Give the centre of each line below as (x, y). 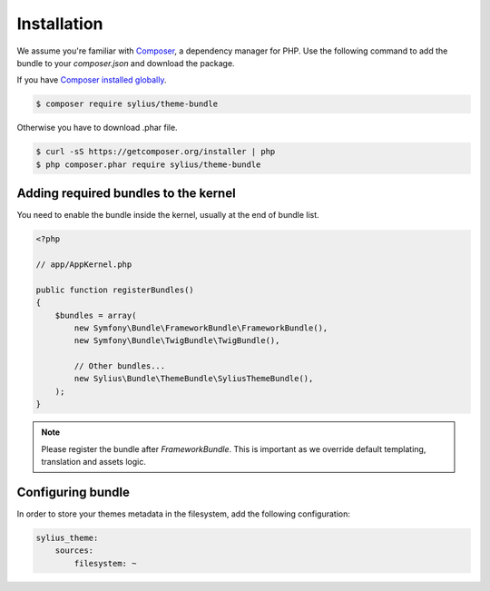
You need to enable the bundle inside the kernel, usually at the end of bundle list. (168, 215)
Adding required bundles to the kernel (126, 194)
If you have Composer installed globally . (92, 80)
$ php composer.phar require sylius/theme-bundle (148, 164)
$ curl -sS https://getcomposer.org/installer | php (156, 152)
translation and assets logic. (94, 462)
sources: (74, 551)
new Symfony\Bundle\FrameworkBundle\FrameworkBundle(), (201, 328)
